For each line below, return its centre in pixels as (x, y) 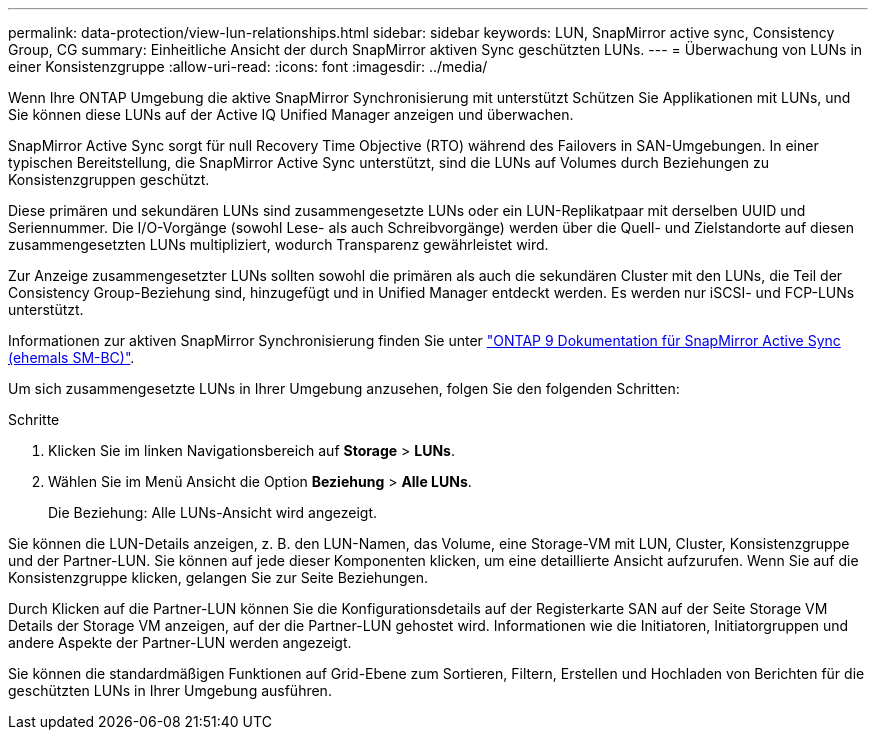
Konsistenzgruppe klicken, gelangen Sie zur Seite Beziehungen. (218, 577)
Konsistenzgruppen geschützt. (109, 179)
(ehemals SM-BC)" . (71, 357)
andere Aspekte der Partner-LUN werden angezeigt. (180, 642)
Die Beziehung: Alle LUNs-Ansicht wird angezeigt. (213, 512)
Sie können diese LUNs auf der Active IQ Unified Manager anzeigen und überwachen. (291, 114)
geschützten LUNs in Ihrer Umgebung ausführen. (170, 690)
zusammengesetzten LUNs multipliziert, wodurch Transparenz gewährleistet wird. (278, 244)
